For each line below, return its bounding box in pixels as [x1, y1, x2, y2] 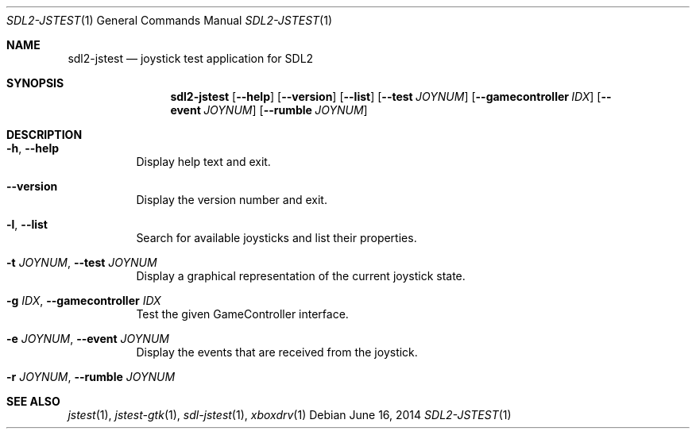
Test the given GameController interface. [136, 307, 349, 321]
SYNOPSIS [6, 76, 64, 90]
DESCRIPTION [6, 128, 83, 141]
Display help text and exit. [136, 155, 271, 168]
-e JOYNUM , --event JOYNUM [6, 332, 169, 345]
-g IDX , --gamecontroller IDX [6, 294, 161, 307]
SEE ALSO [6, 395, 60, 408]
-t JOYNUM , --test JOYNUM [6, 256, 157, 269]
